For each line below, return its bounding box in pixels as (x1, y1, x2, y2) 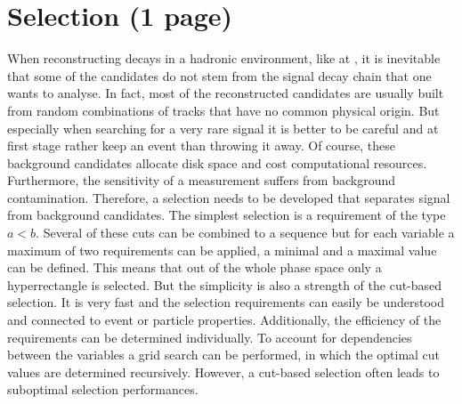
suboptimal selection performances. (7, 380, 199, 399)
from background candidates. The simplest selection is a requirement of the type (7, 206, 446, 224)
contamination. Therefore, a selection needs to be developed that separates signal (7, 188, 450, 206)
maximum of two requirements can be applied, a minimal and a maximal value (7, 240, 437, 259)
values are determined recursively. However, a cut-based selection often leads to (7, 362, 440, 381)
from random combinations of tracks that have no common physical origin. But (7, 101, 440, 119)
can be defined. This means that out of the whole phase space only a (7, 258, 382, 277)
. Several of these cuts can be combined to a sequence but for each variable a (36, 223, 455, 242)
